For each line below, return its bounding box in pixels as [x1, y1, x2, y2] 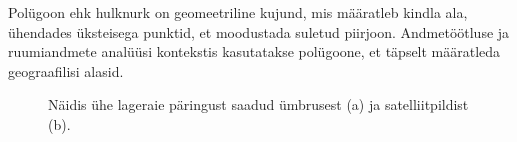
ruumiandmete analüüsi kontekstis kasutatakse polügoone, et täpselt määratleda [8, 41, 501, 62]
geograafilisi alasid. [8, 60, 124, 81]
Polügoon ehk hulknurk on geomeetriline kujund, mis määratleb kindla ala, [8, 2, 468, 22]
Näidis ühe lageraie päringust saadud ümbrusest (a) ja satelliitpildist [48, 94, 469, 115]
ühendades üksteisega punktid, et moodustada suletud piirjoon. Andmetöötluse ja [8, 21, 510, 42]
